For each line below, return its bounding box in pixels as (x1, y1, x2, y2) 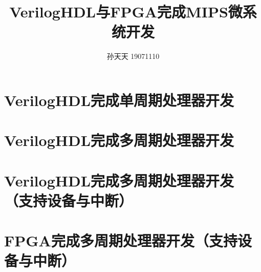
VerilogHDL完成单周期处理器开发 (4, 89, 234, 110)
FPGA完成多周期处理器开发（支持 (4, 230, 237, 251)
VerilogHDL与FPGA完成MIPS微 (9, 1, 243, 22)
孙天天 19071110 (106, 51, 160, 61)
